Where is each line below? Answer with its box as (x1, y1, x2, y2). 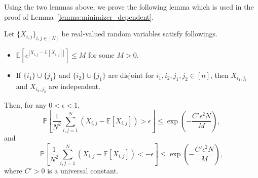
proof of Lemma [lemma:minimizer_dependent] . (4, 11, 154, 22)
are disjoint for (108, 70, 154, 80)
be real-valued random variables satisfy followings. (61, 28, 217, 39)
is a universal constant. (47, 165, 119, 176)
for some (88, 50, 115, 60)
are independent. (48, 81, 100, 92)
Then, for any (4, 99, 47, 110)
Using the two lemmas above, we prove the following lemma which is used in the (4, 2, 254, 12)
